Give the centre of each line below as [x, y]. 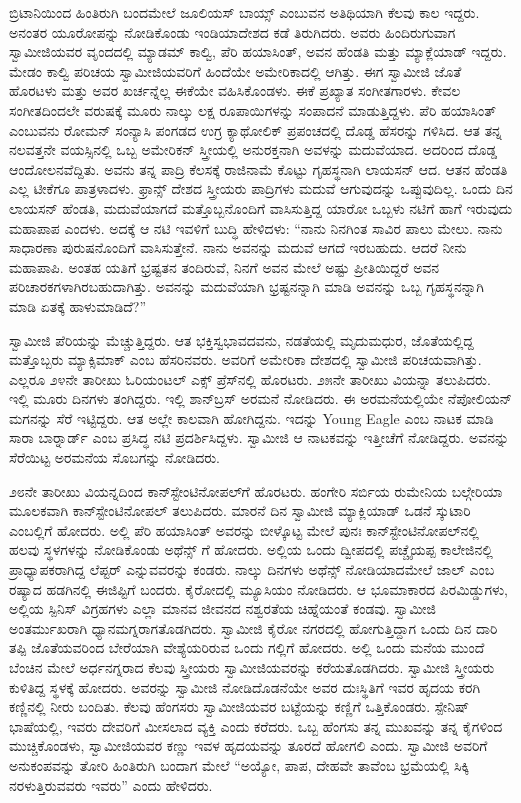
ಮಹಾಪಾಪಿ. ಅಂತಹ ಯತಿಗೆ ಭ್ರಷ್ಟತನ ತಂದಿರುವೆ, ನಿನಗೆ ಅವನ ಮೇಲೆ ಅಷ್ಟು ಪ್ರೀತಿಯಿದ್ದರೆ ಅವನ [224, 266]
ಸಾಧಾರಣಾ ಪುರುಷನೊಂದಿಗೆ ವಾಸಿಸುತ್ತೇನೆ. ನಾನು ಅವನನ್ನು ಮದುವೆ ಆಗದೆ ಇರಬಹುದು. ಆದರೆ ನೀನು [238, 247]
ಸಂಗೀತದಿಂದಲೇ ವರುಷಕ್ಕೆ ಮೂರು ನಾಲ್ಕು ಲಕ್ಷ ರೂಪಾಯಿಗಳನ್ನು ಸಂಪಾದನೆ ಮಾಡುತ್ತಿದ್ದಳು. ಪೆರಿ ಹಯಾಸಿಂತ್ [253, 109]
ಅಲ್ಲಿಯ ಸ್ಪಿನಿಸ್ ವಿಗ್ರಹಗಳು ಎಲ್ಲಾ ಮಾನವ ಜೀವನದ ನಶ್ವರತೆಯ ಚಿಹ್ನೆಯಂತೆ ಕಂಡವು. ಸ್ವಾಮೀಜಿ [222, 608]
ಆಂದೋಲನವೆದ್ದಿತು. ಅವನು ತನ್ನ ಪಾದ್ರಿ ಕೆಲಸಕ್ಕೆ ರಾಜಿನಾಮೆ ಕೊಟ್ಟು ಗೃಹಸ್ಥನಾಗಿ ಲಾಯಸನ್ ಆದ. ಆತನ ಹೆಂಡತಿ [258, 168]
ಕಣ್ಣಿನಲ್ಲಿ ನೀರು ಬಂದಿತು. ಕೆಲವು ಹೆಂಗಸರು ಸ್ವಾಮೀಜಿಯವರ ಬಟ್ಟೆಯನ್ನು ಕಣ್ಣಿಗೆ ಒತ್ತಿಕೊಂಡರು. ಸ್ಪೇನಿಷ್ [239, 706]
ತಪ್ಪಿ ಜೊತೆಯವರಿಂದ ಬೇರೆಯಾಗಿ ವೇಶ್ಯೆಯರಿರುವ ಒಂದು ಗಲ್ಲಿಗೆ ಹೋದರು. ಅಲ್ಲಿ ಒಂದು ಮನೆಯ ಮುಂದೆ [247, 647]
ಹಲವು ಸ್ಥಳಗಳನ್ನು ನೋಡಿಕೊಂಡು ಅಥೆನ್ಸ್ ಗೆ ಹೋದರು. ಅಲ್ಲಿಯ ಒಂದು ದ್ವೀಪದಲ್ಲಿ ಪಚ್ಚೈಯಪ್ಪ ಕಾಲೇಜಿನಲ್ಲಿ [251, 549]
